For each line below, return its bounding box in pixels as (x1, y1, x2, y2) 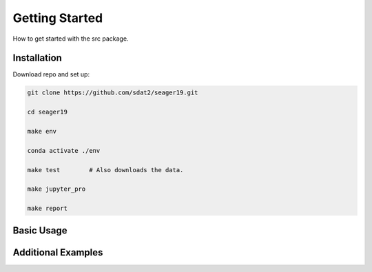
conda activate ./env (27, 147, 101, 154)
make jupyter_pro (27, 185, 86, 193)
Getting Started (12, 10, 103, 25)
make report (27, 205, 68, 213)
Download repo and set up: (12, 70, 90, 79)
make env (27, 127, 57, 135)
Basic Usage (12, 224, 68, 236)
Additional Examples (12, 247, 103, 258)
